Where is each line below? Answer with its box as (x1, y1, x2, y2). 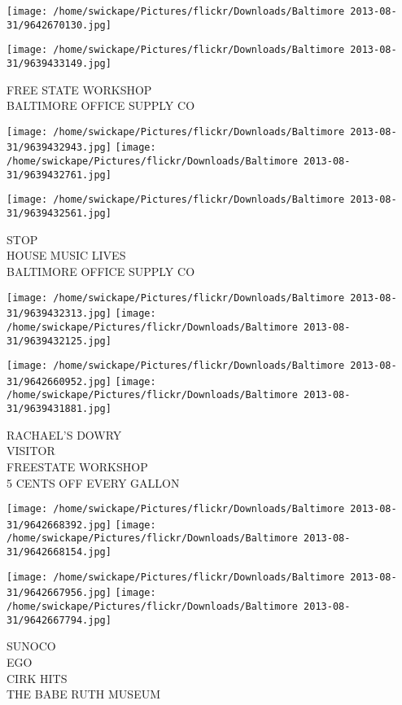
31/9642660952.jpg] (7, 375, 111, 388)
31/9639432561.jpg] (7, 208, 111, 220)
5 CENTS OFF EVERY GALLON (7, 474, 180, 491)
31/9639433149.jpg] (7, 57, 111, 69)
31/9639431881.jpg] (7, 403, 111, 415)
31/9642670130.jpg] (7, 19, 111, 31)
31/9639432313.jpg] (7, 308, 111, 320)
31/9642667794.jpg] (7, 614, 111, 626)
